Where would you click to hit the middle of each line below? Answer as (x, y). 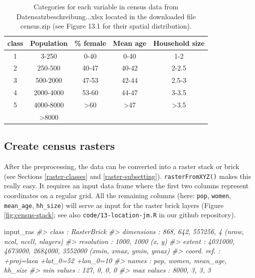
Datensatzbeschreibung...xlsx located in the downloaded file (106, 16)
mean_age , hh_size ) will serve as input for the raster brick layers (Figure (114, 205)
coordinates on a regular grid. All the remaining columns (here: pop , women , (118, 195)
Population (49, 43)
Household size (179, 43)
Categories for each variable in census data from (106, 6)
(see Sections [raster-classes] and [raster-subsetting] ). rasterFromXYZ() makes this (127, 176)
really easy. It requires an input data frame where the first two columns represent (127, 186)
